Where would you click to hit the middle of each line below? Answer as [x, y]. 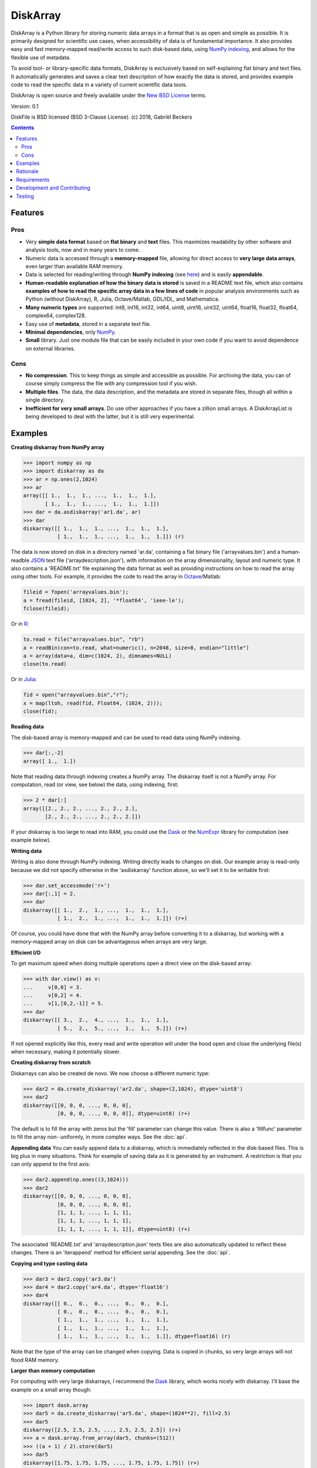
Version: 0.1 [25, 106]
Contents [23, 128]
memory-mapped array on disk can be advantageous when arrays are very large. [109, 942]
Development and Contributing [53, 188]
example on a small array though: [51, 1389]
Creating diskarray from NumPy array [58, 447]
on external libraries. [50, 348]
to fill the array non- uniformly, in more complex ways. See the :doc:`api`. [99, 1137]
